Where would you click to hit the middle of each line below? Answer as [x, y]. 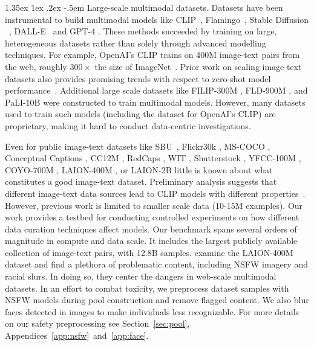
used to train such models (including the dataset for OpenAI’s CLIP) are [140, 114]
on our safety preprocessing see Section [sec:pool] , [97, 323]
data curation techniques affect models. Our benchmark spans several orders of [151, 229]
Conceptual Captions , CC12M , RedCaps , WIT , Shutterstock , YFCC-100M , [153, 158]
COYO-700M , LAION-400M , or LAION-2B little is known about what [139, 169]
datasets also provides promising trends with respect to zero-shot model [138, 78]
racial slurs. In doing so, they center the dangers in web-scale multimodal [141, 276]
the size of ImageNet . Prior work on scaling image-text [198, 66]
